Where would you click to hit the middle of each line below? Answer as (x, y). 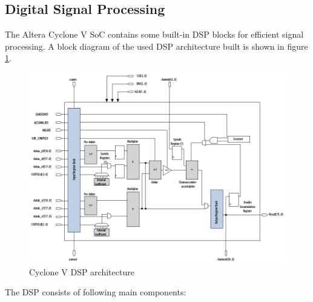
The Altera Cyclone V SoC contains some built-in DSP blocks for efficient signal (154, 34)
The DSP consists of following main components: (96, 292)
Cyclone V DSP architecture (82, 271)
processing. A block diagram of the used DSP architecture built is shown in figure (156, 46)
